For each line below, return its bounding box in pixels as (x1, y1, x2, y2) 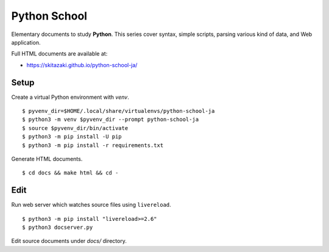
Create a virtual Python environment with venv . (11, 93, 129, 101)
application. (11, 38, 41, 46)
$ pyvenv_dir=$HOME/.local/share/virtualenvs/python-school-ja (22, 107, 215, 115)
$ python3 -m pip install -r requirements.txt (22, 142, 164, 149)
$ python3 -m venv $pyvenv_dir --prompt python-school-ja (22, 116, 199, 123)
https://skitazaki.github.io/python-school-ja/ (26, 61, 138, 68)
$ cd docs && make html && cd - (22, 170, 119, 176)
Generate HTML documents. (11, 155, 83, 162)
